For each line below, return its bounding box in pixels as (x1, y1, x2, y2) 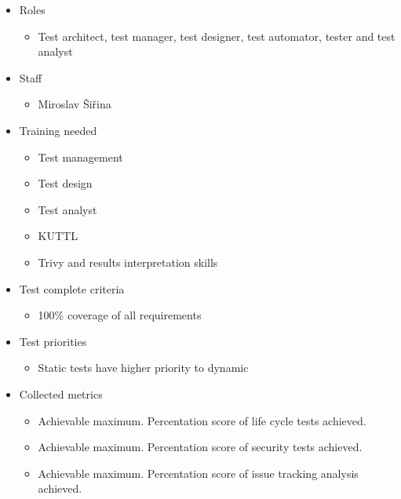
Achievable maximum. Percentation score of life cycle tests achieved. (38, 412, 366, 428)
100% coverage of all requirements (38, 307, 202, 323)
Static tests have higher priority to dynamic (38, 359, 249, 376)
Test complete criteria (19, 280, 125, 297)
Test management (38, 148, 123, 165)
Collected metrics (19, 385, 103, 402)
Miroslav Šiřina (38, 96, 111, 112)
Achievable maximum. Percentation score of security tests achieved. (38, 439, 363, 455)
